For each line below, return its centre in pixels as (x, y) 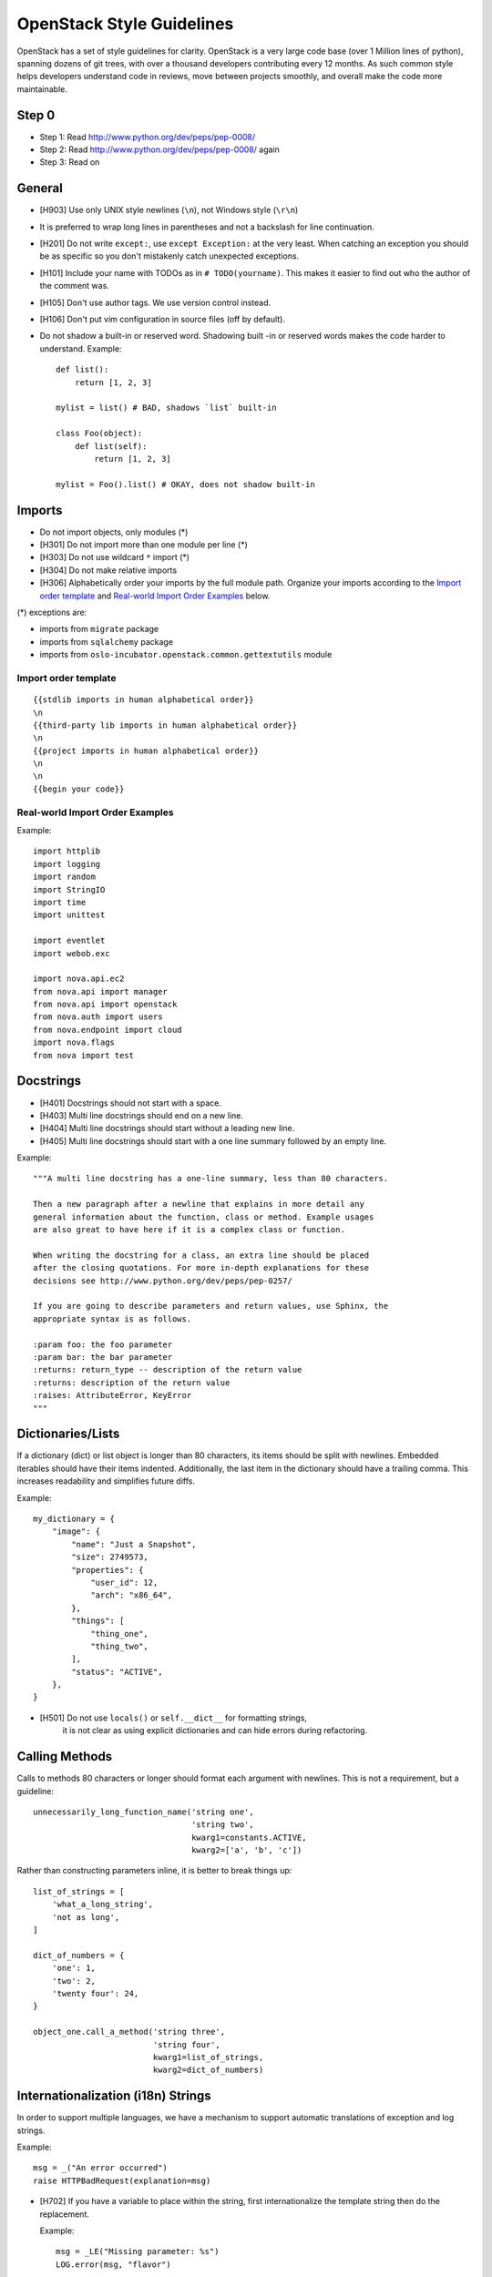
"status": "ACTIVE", (117, 1672)
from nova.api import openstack (105, 1005)
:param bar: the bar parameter (103, 1357)
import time (60, 902)
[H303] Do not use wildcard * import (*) (115, 557)
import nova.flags (74, 1042)
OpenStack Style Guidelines (125, 24)
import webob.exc (72, 953)
